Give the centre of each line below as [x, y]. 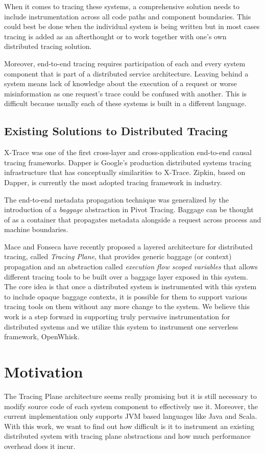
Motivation [44, 372]
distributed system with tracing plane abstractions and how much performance [127, 436]
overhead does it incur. [40, 446]
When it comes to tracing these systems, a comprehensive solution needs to [122, 6]
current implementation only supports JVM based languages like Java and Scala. [131, 416]
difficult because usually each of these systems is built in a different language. [125, 103]
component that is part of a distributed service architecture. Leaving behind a [126, 73]
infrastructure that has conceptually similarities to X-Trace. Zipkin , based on [125, 172]
